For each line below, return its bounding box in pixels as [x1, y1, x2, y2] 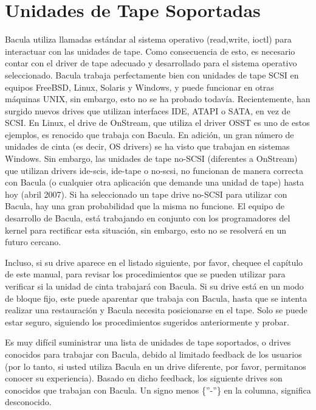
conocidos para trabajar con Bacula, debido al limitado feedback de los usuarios [5, 347, 302, 360]
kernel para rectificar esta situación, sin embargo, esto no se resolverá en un [5, 223, 287, 236]
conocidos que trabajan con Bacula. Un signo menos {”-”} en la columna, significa [5, 383, 311, 396]
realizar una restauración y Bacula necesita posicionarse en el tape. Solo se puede [5, 304, 307, 316]
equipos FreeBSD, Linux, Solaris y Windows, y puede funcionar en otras [5, 80, 274, 93]
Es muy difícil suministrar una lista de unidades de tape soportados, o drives [5, 336, 291, 349]
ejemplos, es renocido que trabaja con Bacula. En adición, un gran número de [5, 128, 294, 141]
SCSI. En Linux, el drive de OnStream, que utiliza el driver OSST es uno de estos [5, 116, 310, 129]
